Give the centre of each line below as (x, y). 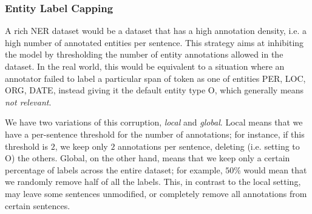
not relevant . (28, 102)
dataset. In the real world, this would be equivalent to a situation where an (145, 66)
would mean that (275, 169)
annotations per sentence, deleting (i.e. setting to (209, 146)
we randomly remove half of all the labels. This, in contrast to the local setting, (153, 182)
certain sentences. (38, 205)
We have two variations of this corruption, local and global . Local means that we (154, 122)
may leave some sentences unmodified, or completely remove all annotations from (156, 193)
